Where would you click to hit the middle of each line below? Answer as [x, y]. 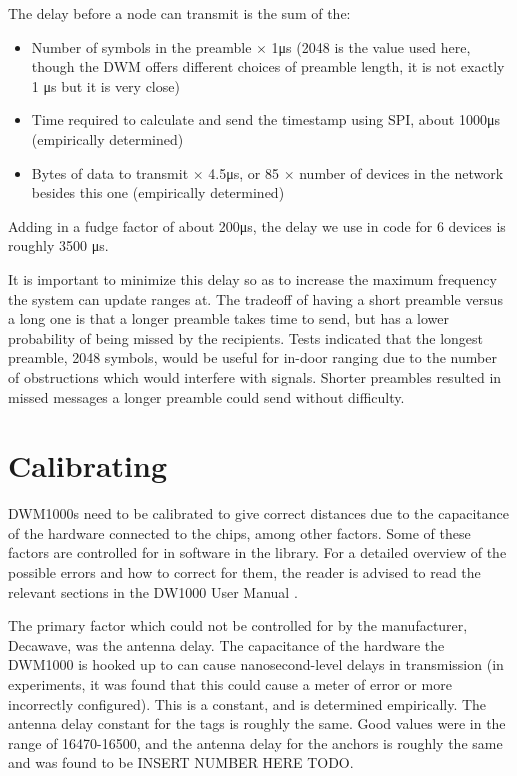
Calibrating [88, 465]
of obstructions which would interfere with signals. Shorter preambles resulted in [255, 376]
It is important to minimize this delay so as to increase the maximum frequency [252, 278]
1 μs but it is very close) [105, 85]
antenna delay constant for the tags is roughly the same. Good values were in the [257, 723]
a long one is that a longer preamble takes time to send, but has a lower [228, 318]
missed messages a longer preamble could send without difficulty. [206, 396]
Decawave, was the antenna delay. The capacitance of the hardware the [226, 644]
